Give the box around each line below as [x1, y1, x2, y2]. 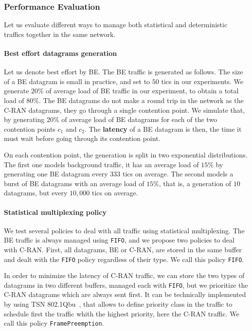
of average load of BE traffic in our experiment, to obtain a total [46, 86, 239, 96]
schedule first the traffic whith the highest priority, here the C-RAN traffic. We [4, 308, 239, 318]
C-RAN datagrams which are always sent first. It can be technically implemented [4, 289, 246, 299]
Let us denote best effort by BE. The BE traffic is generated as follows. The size [4, 67, 243, 77]
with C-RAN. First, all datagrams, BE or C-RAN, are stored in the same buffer [4, 244, 242, 254]
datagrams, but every [4, 188, 68, 198]
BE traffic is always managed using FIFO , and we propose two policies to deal [4, 235, 234, 245]
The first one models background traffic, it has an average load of [4, 159, 199, 169]
